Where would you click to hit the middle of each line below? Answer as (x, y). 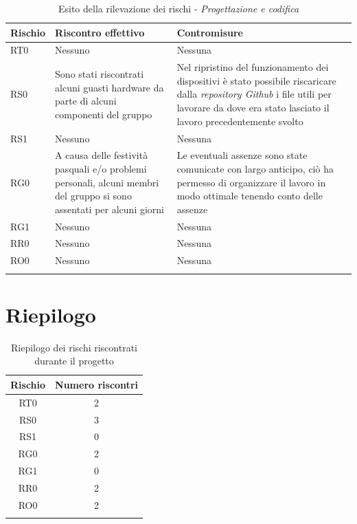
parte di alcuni (86, 101)
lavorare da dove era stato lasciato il (253, 108)
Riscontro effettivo (100, 32)
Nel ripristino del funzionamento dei (253, 67)
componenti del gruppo (104, 114)
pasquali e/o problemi (101, 168)
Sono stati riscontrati (100, 74)
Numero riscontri (96, 384)
